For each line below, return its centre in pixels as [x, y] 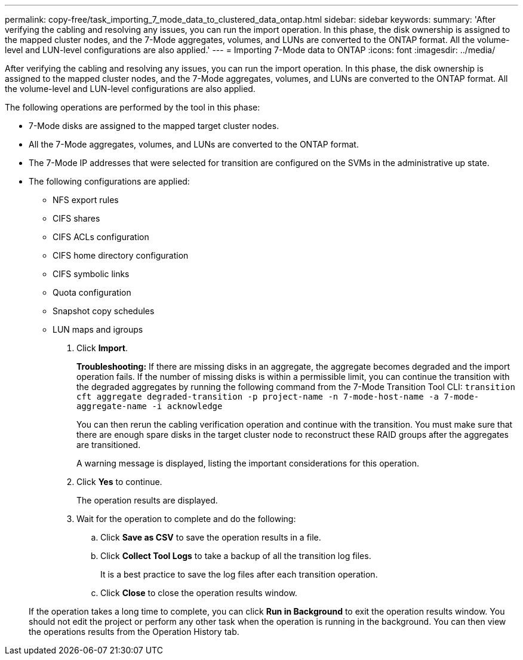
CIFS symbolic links [91, 274]
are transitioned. [109, 445]
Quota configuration [92, 292]
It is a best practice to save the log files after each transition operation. [239, 574]
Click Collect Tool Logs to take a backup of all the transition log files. [236, 556]
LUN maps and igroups [98, 329]
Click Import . [102, 348]
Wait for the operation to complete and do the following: [186, 519]
